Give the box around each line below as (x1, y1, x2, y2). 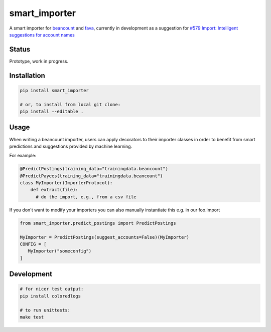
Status (9, 45, 31, 54)
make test (20, 314, 44, 320)
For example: (9, 153, 37, 159)
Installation (9, 71, 45, 80)
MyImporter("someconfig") (28, 248, 92, 254)
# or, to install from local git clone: (20, 102, 120, 107)
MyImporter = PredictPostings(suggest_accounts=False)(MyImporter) (20, 234, 190, 240)
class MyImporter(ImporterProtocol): (20, 180, 113, 186)
